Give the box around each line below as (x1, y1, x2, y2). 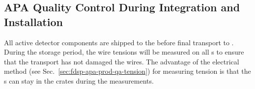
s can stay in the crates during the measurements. (4, 75, 154, 86)
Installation (4, 14, 63, 29)
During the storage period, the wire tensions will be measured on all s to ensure (4, 47, 244, 57)
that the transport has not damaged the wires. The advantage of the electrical (4, 56, 239, 66)
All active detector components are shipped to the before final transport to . (4, 37, 234, 47)
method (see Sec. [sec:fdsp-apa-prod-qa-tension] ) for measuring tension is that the (4, 66, 251, 76)
